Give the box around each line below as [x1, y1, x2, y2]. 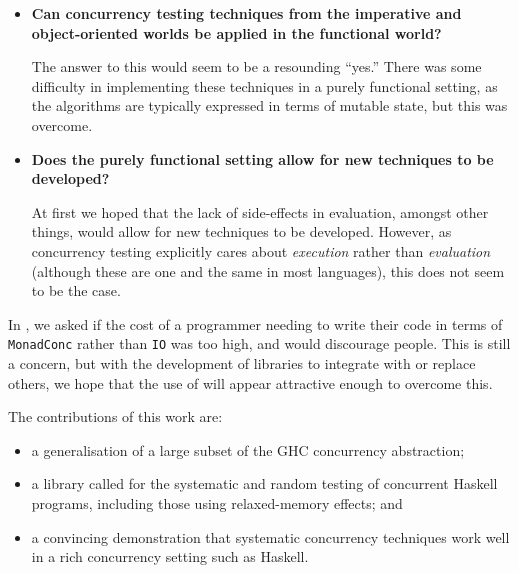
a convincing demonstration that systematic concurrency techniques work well [31, 526, 510, 547]
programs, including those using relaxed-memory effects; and [31, 492, 403, 513]
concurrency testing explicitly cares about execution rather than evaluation [31, 240, 491, 261]
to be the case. [31, 280, 121, 301]
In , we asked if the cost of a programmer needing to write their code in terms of [8, 313, 503, 334]
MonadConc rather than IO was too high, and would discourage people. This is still [8, 333, 511, 354]
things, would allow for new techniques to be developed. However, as [31, 221, 452, 242]
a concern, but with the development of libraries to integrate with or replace [8, 352, 476, 373]
